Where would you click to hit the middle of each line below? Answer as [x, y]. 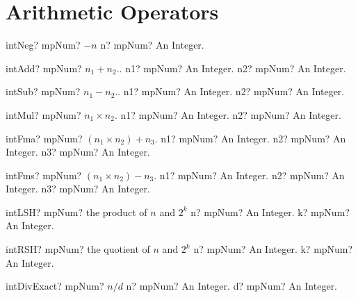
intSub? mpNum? [43, 91]
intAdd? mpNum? [44, 68]
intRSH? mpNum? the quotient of [78, 249]
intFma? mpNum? [44, 138]
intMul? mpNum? [43, 114]
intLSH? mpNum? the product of [76, 212]
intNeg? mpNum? [43, 45]
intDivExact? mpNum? [55, 286]
